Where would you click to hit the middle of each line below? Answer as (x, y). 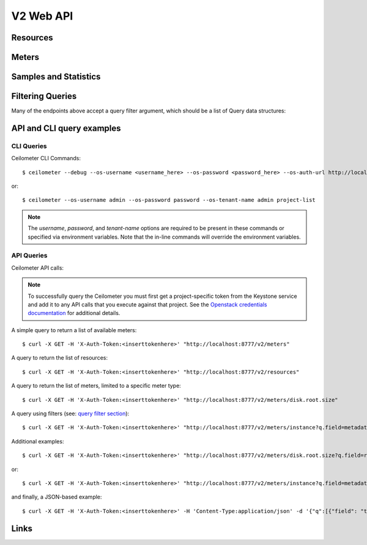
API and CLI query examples (66, 128)
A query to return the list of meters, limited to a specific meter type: (96, 386)
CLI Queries (29, 146)
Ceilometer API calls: (38, 268)
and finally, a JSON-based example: (57, 497)
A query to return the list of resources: (60, 358)
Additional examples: (38, 441)
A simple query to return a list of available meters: (74, 330)
